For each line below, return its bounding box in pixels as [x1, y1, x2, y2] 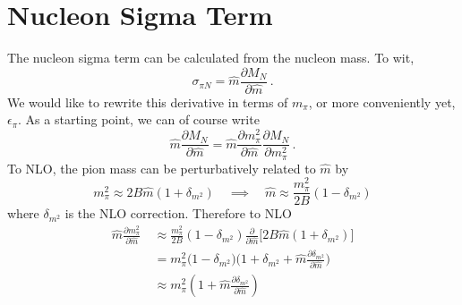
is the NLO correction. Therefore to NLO [64, 204, 292, 223]
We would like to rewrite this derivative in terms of [7, 92, 288, 111]
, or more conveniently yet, [308, 92, 456, 111]
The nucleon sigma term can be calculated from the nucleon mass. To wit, [7, 48, 415, 67]
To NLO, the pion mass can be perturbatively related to [7, 158, 316, 177]
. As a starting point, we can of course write [18, 110, 260, 129]
